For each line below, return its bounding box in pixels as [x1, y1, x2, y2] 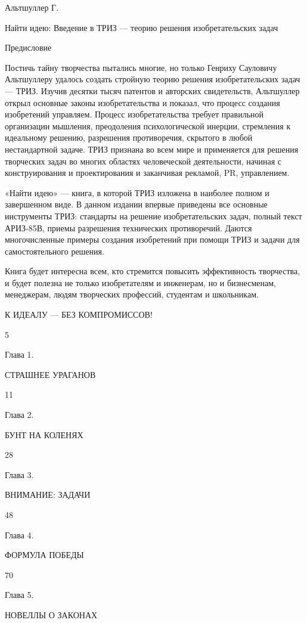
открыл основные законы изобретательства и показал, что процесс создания [5, 96, 280, 109]
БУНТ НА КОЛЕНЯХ [5, 428, 83, 441]
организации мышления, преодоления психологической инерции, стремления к [5, 119, 291, 132]
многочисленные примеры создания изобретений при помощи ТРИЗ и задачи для [5, 233, 300, 246]
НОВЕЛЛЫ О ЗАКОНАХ [5, 608, 98, 621]
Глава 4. [5, 528, 34, 541]
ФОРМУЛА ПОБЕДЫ [5, 548, 84, 561]
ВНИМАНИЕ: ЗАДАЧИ [5, 488, 91, 501]
